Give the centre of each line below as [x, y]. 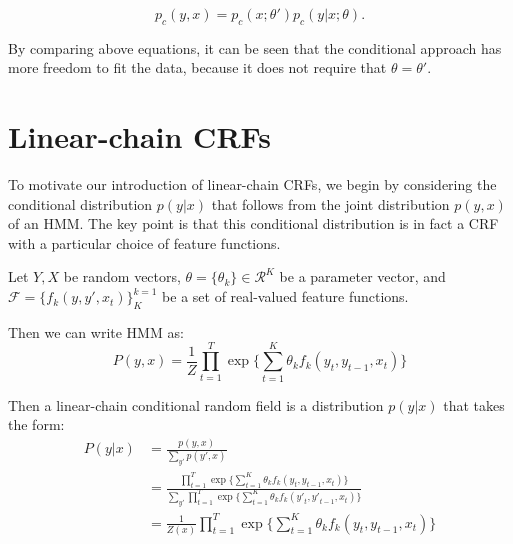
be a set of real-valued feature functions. [285, 296]
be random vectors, [122, 276]
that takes [474, 404]
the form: [36, 424]
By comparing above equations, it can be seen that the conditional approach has [255, 47]
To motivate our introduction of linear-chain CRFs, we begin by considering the [252, 184]
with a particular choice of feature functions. [144, 242]
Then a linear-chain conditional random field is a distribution [196, 404]
